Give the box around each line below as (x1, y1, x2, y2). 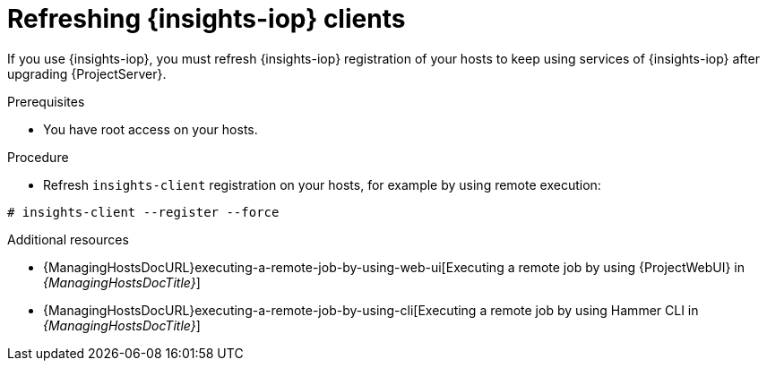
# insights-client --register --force (7, 204, 280, 219)
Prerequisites (7, 93, 85, 109)
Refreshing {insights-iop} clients (7, 4, 406, 34)
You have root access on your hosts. (43, 121, 258, 137)
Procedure (7, 149, 69, 165)
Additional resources (7, 231, 129, 247)
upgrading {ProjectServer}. (7, 65, 167, 81)
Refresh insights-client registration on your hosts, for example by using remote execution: (43, 176, 601, 193)
